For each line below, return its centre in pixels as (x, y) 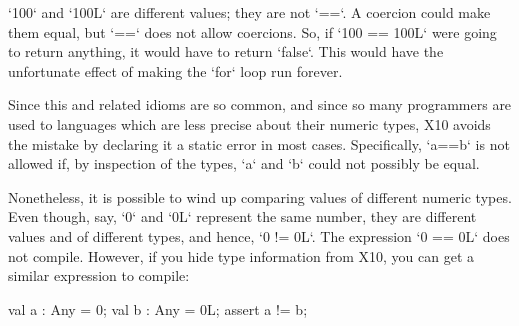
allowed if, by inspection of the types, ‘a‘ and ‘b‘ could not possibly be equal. (244, 163)
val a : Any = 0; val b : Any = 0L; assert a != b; (158, 308)
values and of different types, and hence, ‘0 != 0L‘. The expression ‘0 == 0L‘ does (259, 235)
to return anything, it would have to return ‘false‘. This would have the (226, 51)
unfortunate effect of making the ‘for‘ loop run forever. (175, 70)
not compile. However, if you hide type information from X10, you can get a (241, 255)
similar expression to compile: (99, 275)
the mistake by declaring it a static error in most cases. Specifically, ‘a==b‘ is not (259, 143)
